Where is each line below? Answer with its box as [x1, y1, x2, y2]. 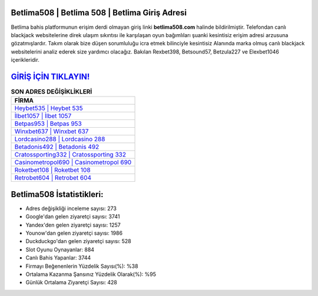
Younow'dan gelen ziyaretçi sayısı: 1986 [25, 230, 123, 237]
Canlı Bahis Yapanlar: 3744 [25, 254, 91, 261]
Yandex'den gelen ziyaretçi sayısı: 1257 [25, 221, 121, 228]
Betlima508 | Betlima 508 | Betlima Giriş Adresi [11, 8, 187, 18]
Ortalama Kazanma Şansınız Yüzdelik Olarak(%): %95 [25, 271, 156, 278]
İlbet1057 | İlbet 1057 [14, 112, 72, 120]
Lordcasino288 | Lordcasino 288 [14, 135, 105, 144]
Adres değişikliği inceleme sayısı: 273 [25, 205, 117, 212]
